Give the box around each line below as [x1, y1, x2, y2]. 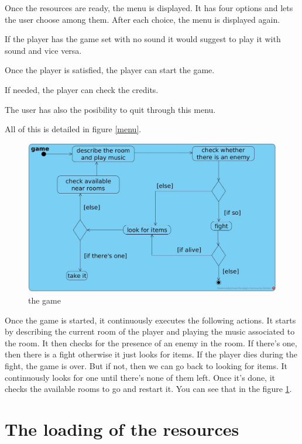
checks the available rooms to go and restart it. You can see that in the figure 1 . [5, 383, 292, 395]
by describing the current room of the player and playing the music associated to [5, 325, 295, 338]
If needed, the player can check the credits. [5, 83, 159, 95]
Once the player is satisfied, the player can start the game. [5, 64, 215, 76]
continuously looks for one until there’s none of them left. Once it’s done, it [5, 371, 276, 383]
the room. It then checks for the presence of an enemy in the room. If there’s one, [5, 336, 297, 349]
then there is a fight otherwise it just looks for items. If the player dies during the [5, 348, 297, 360]
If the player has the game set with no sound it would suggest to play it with [5, 33, 281, 45]
